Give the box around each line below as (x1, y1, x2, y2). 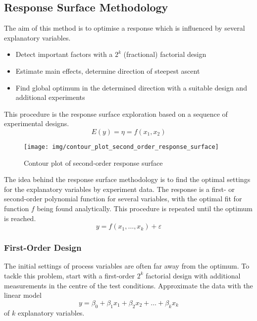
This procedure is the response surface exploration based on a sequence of (4, 108, 228, 119)
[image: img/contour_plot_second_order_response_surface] (24, 143, 219, 150)
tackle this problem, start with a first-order (4, 270, 135, 280)
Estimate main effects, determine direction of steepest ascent (15, 65, 200, 76)
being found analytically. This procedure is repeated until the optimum (37, 203, 253, 213)
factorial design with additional (146, 270, 241, 280)
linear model (4, 290, 42, 300)
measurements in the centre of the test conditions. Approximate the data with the (4, 280, 253, 290)
